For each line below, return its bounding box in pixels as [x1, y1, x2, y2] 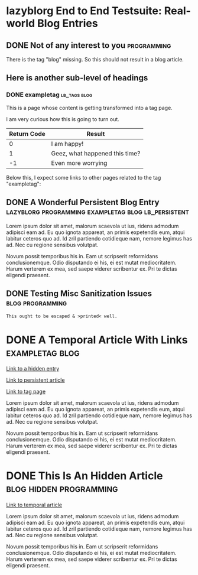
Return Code [9, 129, 46, 138]
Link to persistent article [6, 376, 65, 384]
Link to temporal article [6, 501, 63, 509]
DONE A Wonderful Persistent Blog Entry [6, 197, 160, 207]
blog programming [6, 297, 67, 308]
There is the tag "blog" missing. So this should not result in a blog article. [6, 56, 184, 63]
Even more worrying [51, 158, 108, 167]
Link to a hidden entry [6, 365, 60, 372]
